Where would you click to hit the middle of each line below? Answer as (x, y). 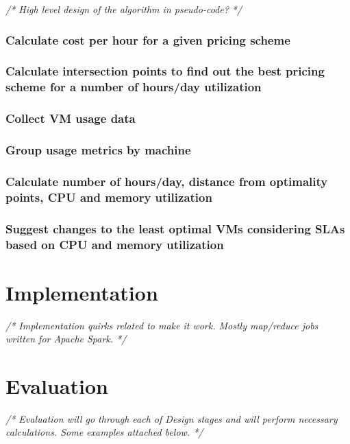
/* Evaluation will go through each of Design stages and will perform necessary (172, 418)
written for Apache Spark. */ (66, 339)
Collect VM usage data (71, 118)
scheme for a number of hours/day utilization (134, 87)
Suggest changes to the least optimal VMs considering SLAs (175, 228)
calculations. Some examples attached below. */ (104, 432)
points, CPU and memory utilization (109, 197)
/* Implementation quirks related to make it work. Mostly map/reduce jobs (162, 325)
